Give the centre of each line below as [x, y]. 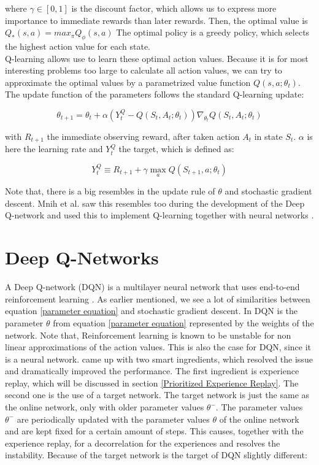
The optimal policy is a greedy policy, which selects [213, 32]
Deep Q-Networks [82, 257]
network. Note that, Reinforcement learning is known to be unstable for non [148, 335]
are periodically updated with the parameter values [113, 419]
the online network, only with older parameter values [105, 407]
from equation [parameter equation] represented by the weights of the [183, 322]
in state [268, 136]
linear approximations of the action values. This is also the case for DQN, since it [158, 347]
